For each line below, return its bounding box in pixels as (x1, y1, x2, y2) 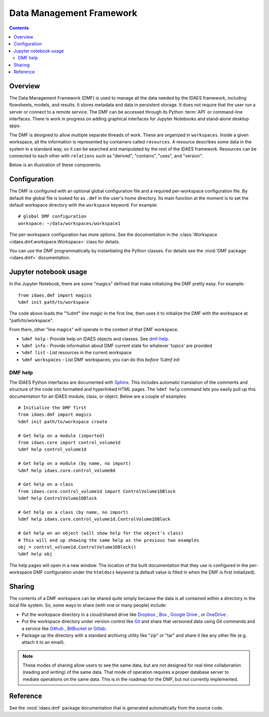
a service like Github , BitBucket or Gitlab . (21, 625, 107, 631)
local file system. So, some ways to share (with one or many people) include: (9, 602, 167, 608)
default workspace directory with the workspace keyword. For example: (9, 202, 158, 208)
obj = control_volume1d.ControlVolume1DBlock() (18, 544, 136, 550)
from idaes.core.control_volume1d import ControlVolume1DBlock (18, 488, 176, 494)
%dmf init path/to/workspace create (18, 419, 108, 424)
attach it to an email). (21, 639, 65, 645)
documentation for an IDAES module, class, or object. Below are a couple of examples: (9, 393, 187, 399)
